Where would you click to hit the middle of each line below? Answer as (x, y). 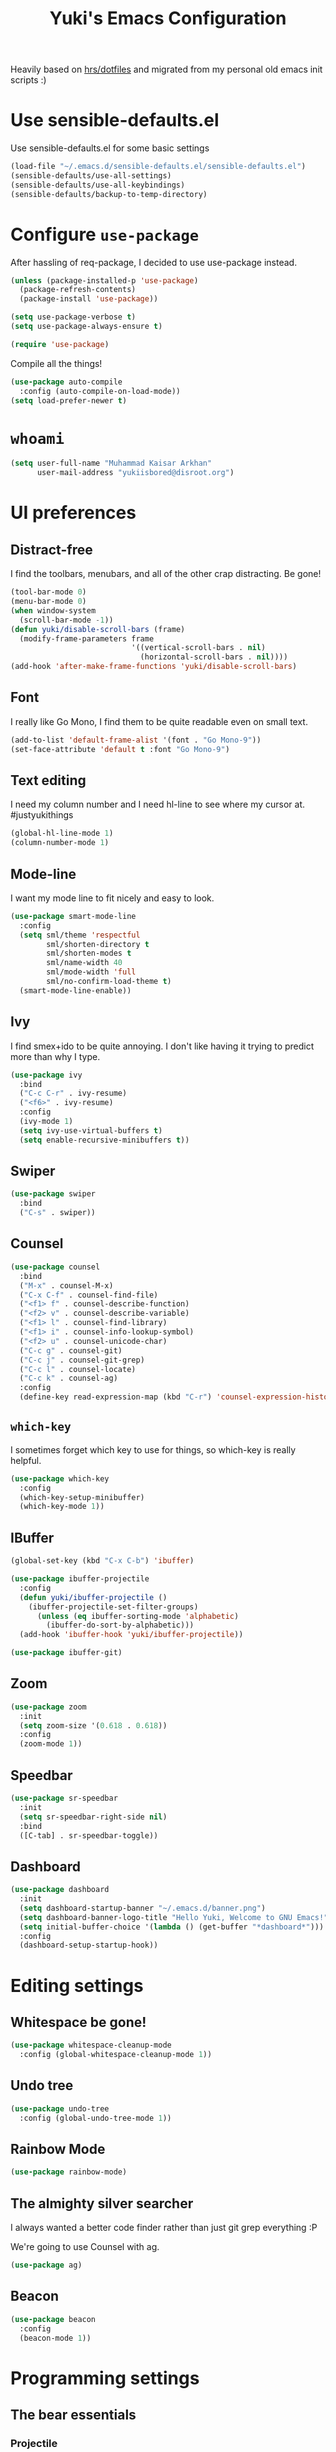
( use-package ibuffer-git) (66, 1653)
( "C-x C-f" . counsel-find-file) (89, 1295)
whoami (37, 438)
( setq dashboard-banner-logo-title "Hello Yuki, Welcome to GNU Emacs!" (174, 1917)
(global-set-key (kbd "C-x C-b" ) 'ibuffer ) (102, 1561)
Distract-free (51, 549)
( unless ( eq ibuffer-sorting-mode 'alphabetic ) (138, 1616)
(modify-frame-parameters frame (87, 638)
